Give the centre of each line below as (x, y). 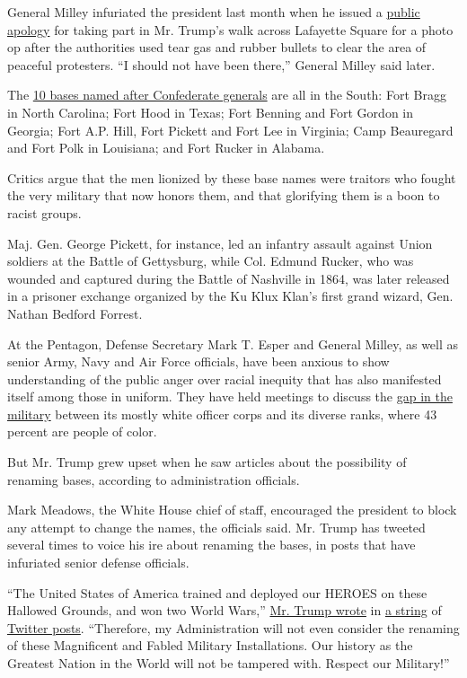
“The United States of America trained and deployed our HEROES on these (217, 592)
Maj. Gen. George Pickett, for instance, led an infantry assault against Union (220, 243)
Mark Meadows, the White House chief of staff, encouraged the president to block (232, 510)
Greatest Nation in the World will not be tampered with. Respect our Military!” (229, 663)
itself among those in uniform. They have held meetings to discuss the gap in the (230, 396)
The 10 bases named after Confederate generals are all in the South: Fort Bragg (227, 95)
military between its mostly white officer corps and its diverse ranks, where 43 (222, 414)
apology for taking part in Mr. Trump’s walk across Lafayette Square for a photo (230, 29)
